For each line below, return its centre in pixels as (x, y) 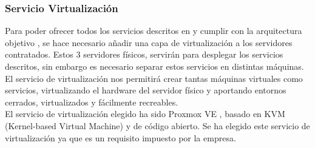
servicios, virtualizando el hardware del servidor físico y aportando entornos (146, 90)
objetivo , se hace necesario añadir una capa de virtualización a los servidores (149, 42)
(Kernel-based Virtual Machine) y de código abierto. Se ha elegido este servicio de (157, 125)
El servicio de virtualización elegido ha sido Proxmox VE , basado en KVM (145, 114)
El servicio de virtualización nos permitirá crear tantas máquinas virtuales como (154, 78)
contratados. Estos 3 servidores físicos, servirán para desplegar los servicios (144, 54)
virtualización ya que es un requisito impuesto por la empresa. (120, 137)
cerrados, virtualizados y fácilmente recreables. (92, 102)
